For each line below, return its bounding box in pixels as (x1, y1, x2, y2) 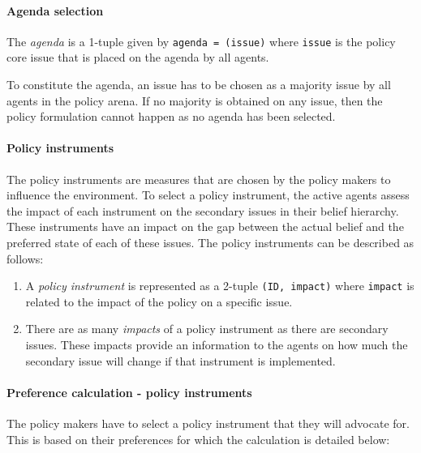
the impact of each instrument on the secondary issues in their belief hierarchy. (6, 202, 399, 219)
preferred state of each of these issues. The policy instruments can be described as (6, 234, 415, 250)
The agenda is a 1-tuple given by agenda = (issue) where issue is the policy (6, 32, 396, 49)
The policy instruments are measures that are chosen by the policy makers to (6, 170, 391, 187)
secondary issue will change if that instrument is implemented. (25, 352, 336, 369)
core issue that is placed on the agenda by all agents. (6, 49, 269, 66)
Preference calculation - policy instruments (6, 383, 252, 400)
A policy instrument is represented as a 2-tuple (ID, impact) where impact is (25, 277, 415, 294)
